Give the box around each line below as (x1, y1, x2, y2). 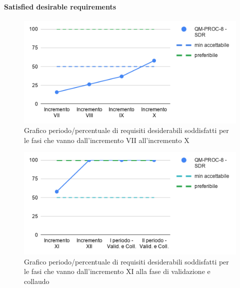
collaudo (24, 275, 49, 286)
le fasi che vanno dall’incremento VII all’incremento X (24, 134, 189, 145)
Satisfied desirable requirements (4, 1, 116, 11)
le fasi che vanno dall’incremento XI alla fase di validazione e (24, 266, 210, 276)
